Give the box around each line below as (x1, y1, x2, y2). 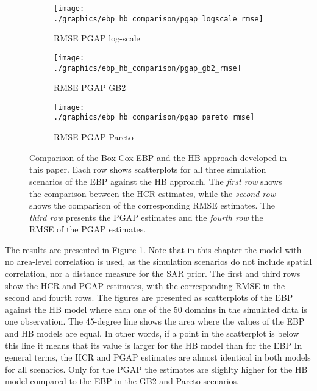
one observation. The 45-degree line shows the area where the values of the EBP (5, 315, 305, 328)
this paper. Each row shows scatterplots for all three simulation (29, 163, 266, 176)
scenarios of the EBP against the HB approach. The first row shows (29, 174, 282, 187)
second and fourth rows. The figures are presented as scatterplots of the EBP (5, 291, 293, 304)
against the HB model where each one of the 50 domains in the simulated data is (5, 303, 307, 315)
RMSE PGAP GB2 (54, 81, 126, 94)
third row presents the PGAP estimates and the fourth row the (29, 210, 263, 223)
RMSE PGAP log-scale (54, 32, 140, 45)
